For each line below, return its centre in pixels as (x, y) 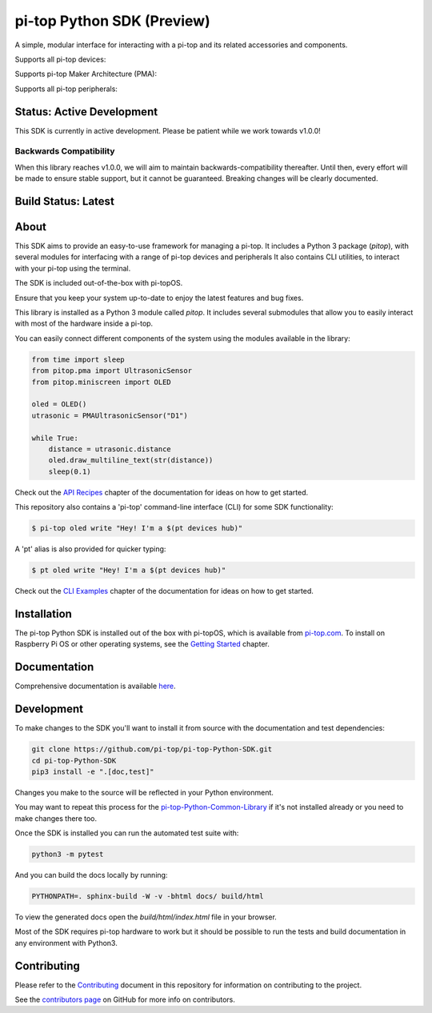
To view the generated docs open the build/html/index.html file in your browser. (146, 917)
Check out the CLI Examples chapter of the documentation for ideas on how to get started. (164, 591)
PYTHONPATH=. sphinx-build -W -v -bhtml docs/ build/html (148, 896)
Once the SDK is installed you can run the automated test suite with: (127, 833)
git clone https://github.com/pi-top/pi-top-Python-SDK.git (152, 749)
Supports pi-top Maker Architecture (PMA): (86, 74)
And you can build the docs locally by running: (91, 875)
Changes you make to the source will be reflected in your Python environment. (144, 792)
